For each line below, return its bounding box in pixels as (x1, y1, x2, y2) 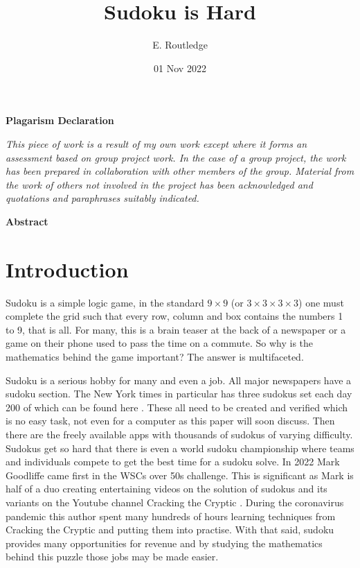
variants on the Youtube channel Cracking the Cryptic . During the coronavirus (6, 494, 344, 509)
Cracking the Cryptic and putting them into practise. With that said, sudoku (6, 522, 334, 537)
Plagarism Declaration (6, 113, 114, 128)
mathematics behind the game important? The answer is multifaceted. (6, 349, 304, 363)
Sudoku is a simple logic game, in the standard (6, 295, 204, 309)
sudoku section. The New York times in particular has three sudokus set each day (6, 386, 352, 401)
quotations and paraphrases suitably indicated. (6, 191, 199, 205)
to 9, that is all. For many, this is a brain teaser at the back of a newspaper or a (6, 322, 346, 336)
